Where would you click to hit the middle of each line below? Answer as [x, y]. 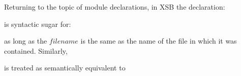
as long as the [26, 41]
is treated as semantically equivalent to [65, 68]
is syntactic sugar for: [38, 24]
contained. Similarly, [36, 50]
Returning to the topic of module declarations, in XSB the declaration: [115, 7]
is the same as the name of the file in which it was [159, 41]
